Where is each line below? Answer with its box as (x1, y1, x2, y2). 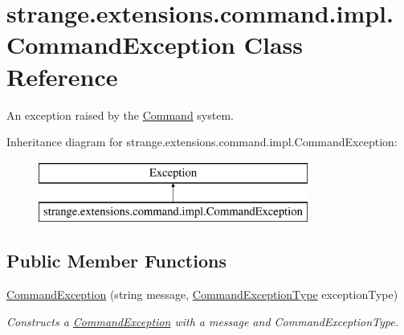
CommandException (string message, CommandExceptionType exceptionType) (6, 286, 398, 303)
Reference (6, 59, 118, 92)
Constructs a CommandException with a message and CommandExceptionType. (6, 313, 399, 329)
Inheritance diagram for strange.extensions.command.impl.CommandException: (6, 133, 398, 150)
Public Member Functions (6, 248, 226, 273)
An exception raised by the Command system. (6, 106, 234, 123)
